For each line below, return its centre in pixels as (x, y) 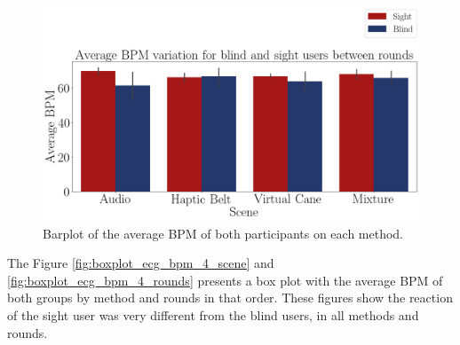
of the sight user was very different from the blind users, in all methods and (213, 314)
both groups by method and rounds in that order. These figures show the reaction (230, 298)
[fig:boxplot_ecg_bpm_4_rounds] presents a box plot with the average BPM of (225, 280)
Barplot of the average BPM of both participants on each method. (223, 233)
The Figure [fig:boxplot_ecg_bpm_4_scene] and (141, 263)
